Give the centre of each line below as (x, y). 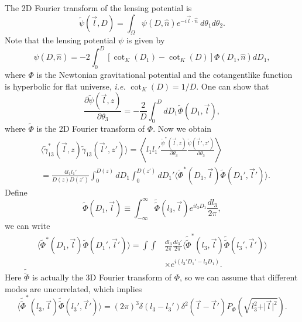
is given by (145, 40)
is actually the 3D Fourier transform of (102, 277)
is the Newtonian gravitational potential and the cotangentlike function (164, 75)
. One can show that (233, 86)
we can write (28, 225)
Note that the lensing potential (60, 40)
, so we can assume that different (239, 277)
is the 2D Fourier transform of (91, 128)
